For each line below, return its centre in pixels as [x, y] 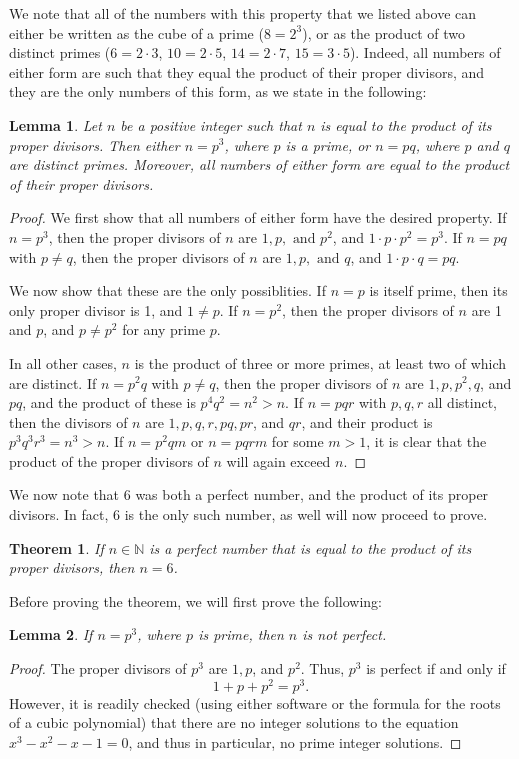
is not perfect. [344, 634]
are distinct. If [53, 382]
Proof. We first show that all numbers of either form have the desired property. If [258, 217]
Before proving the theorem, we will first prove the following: [196, 600]
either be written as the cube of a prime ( [136, 32]
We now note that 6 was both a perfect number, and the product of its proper [249, 494]
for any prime [164, 329]
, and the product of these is [109, 402]
